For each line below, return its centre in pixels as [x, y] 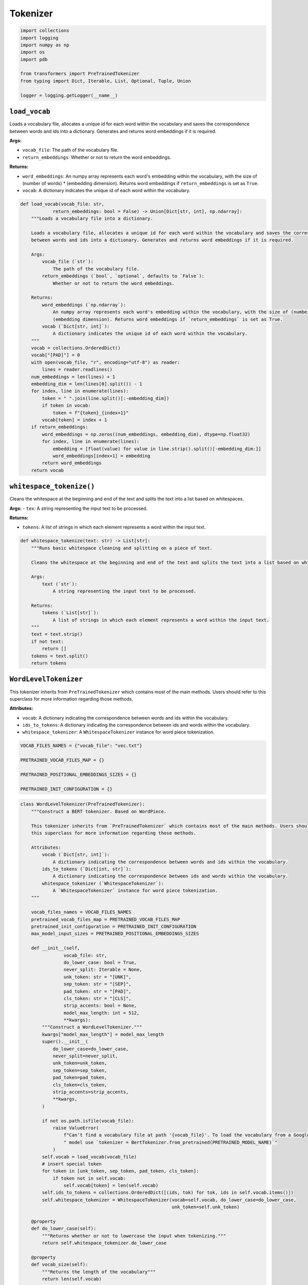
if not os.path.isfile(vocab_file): [88, 1121]
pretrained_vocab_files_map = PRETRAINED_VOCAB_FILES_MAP [105, 919]
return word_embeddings [72, 463]
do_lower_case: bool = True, [100, 962]
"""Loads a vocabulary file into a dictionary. [92, 219]
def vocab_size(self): [60, 1265]
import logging [39, 38]
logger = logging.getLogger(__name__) [69, 95]
